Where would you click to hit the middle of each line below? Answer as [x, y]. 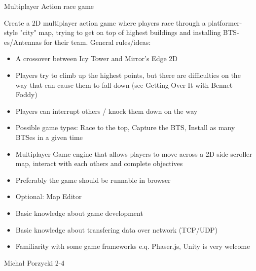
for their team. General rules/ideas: [97, 42]
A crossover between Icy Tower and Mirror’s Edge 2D [97, 58]
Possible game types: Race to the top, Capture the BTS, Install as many [125, 127]
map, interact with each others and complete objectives [99, 163]
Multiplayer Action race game [49, 6]
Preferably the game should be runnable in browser [93, 180]
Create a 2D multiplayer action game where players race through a [105, 22]
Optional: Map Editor [49, 196]
